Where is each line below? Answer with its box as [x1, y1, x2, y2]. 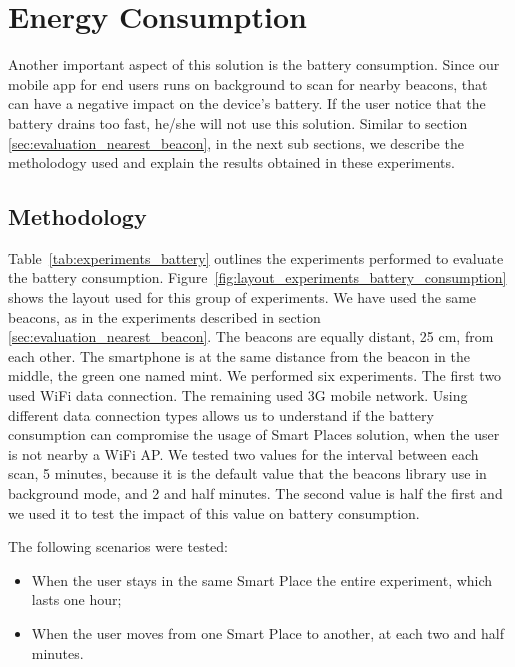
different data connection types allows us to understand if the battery [8, 404, 434, 425]
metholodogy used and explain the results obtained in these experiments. [8, 152, 455, 173]
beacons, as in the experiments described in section [8, 306, 321, 327]
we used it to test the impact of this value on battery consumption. [8, 502, 420, 523]
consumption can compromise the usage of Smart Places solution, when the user [8, 424, 500, 445]
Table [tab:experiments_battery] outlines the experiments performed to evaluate [8, 247, 504, 268]
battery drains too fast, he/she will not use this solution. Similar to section [8, 112, 468, 133]
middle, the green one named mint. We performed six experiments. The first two [8, 365, 502, 386]
